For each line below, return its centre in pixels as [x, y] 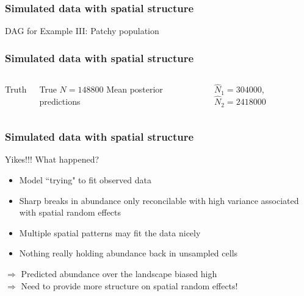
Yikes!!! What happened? [52, 159]
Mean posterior [135, 89]
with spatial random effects [70, 212]
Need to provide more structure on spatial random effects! [129, 285]
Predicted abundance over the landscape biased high [119, 273]
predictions [60, 101]
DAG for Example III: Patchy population [82, 31]
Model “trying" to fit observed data [85, 180]
